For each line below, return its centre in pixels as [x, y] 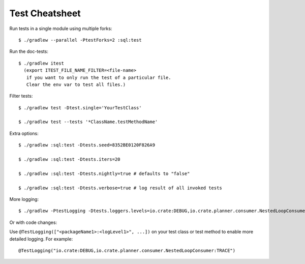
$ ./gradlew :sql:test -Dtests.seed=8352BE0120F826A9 [87, 145]
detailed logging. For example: [41, 239]
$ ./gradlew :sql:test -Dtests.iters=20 [69, 159]
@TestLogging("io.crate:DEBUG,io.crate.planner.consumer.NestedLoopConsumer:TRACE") [127, 250]
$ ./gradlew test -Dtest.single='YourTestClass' [80, 108]
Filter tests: [21, 96]
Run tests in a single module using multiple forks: [61, 28]
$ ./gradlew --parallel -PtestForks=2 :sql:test [80, 40]
